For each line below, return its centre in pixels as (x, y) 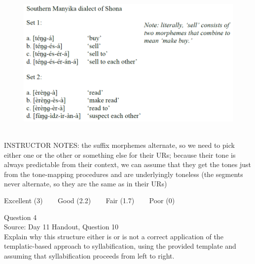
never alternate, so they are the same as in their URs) (86, 184)
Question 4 (20, 217)
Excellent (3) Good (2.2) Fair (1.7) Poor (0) (90, 200)
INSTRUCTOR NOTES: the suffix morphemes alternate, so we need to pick (119, 145)
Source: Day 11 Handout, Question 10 (61, 227)
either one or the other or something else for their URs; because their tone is (120, 154)
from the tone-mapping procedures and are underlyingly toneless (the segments (124, 174)
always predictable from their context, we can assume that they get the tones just (127, 164)
